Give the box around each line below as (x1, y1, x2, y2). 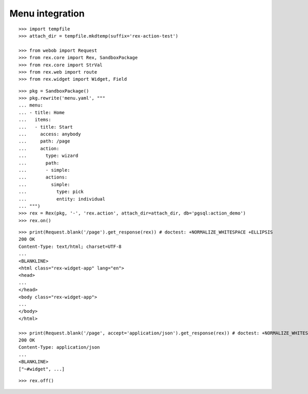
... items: (18, 117, 51, 123)
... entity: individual (18, 196, 105, 202)
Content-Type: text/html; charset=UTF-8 (18, 243, 122, 249)
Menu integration (9, 8, 85, 19)
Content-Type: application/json (18, 345, 100, 350)
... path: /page (18, 138, 70, 144)
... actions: (18, 174, 68, 180)
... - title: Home (18, 110, 65, 115)
